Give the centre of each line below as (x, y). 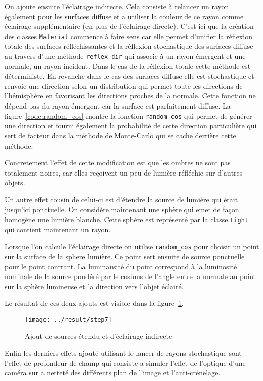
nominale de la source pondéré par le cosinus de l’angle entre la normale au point (130, 276)
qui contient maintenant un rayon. (58, 229)
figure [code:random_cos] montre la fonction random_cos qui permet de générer (128, 115)
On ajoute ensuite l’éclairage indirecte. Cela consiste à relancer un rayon (117, 6)
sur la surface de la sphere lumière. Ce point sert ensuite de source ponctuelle (125, 256)
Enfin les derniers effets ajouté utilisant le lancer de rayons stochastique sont (123, 353)
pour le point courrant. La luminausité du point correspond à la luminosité (121, 266)
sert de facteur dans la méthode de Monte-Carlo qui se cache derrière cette (120, 135)
